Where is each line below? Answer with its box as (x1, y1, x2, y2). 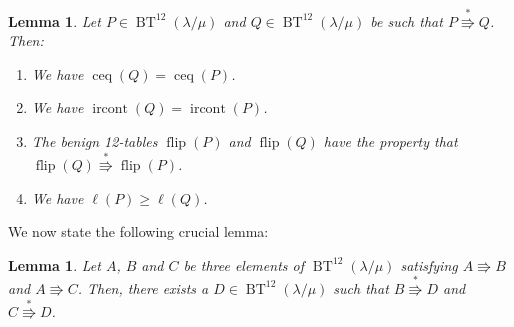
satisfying (400, 254, 458, 275)
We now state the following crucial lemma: (8, 221, 269, 242)
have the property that (323, 130, 458, 151)
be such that (370, 10, 443, 31)
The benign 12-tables (31, 130, 158, 151)
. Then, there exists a (77, 277, 209, 298)
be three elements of (183, 254, 304, 275)
